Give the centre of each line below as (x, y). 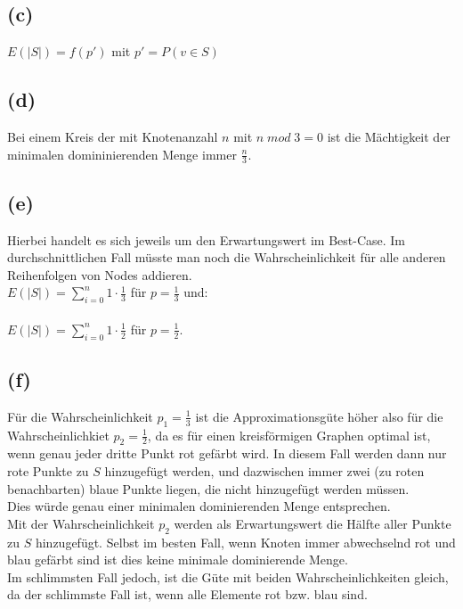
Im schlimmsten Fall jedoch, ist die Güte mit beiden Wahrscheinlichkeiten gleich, (228, 576)
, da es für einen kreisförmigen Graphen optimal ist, (289, 435)
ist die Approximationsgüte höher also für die (319, 416)
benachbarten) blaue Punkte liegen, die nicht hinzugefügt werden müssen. (208, 488)
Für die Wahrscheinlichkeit (80, 416)
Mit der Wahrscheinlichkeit (81, 523)
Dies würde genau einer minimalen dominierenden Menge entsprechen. (199, 506)
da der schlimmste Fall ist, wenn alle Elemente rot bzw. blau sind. (187, 594)
